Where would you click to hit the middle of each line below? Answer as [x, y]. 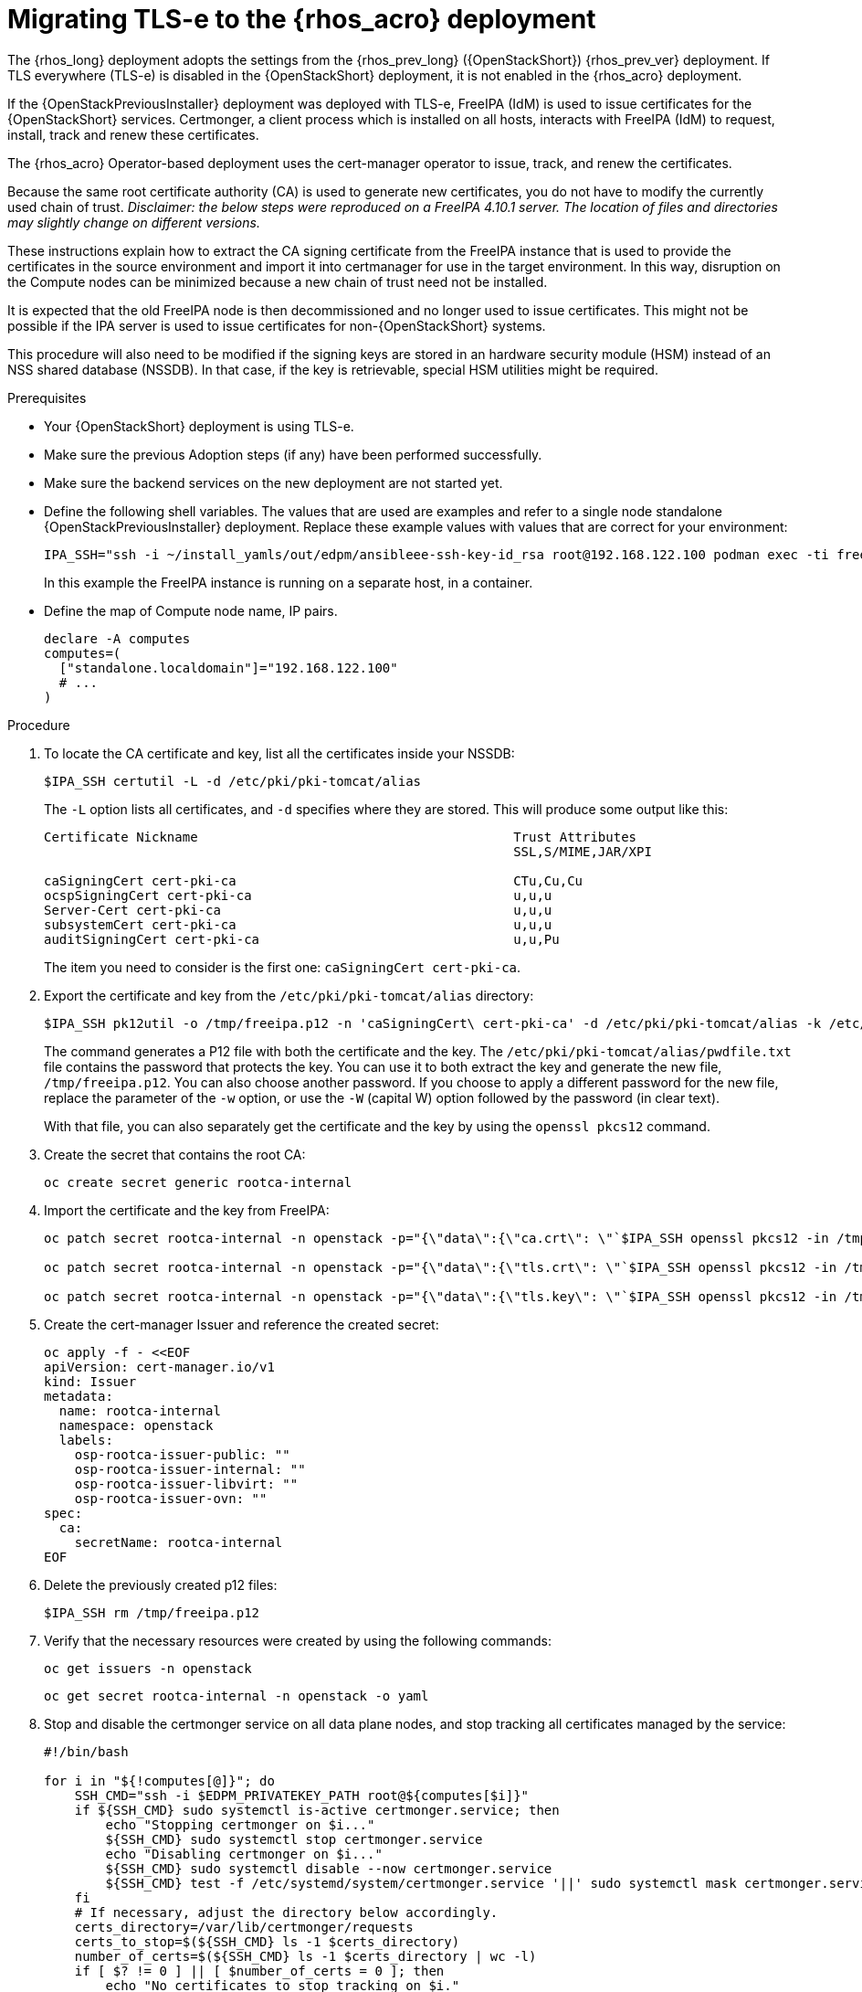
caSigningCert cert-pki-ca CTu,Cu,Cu [314, 880]
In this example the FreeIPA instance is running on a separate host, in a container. [289, 582]
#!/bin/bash [86, 1751]
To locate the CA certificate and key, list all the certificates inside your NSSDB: [279, 753]
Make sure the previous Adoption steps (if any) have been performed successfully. [293, 454]
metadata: [79, 1396]
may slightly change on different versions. [134, 222]
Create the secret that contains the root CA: [175, 1154]
